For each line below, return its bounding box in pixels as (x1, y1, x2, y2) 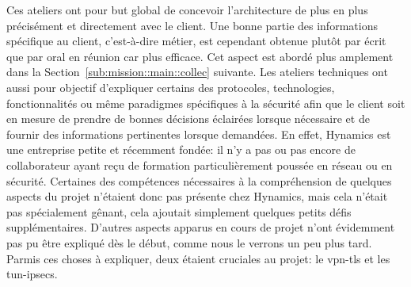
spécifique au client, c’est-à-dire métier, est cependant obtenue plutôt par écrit (6, 33, 386, 49)
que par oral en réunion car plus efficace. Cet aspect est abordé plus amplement (6, 48, 394, 64)
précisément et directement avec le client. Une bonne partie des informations (6, 17, 378, 33)
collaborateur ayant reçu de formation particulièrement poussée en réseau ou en (6, 156, 393, 173)
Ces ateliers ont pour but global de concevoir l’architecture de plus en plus (6, 2, 368, 17)
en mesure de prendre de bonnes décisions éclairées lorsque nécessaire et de (6, 110, 370, 127)
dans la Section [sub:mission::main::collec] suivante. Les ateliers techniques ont (6, 63, 388, 80)
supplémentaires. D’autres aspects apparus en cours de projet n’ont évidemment (6, 219, 395, 235)
